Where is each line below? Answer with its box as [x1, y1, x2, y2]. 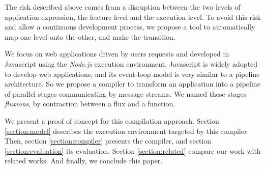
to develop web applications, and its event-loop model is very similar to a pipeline [5, 68, 260, 79]
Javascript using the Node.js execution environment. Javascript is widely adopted [5, 58, 258, 69]
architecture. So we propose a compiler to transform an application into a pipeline [5, 78, 260, 89]
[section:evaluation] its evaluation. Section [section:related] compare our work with [5, 145, 261, 156]
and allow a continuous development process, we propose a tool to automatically [5, 21, 255, 32]
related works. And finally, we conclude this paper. [5, 155, 163, 166]
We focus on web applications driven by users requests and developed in [5, 48, 229, 59]
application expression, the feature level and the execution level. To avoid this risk [5, 11, 261, 22]
